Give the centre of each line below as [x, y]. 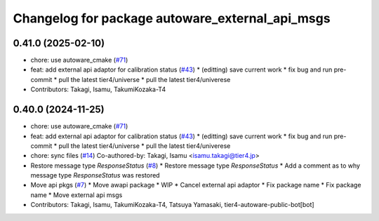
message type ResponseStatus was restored [95, 175]
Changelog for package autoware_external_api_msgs [172, 18]
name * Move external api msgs [77, 195]
